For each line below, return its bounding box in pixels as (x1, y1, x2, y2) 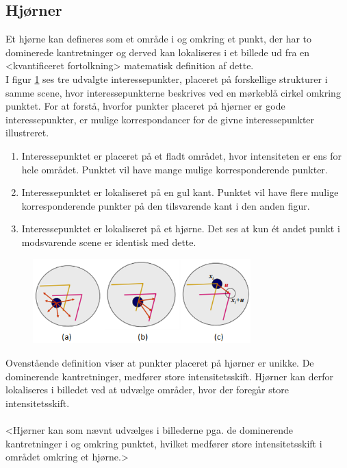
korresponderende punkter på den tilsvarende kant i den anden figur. (21, 198, 310, 212)
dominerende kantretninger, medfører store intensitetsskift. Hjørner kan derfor (5, 369, 334, 383)
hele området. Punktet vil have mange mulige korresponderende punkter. (21, 162, 328, 176)
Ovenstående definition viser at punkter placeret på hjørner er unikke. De (5, 356, 314, 370)
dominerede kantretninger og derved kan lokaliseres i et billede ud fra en (5, 45, 310, 59)
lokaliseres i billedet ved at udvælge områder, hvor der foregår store (5, 382, 289, 397)
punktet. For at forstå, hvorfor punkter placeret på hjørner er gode (5, 99, 285, 113)
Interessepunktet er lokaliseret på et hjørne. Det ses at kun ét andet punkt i (21, 221, 340, 236)
